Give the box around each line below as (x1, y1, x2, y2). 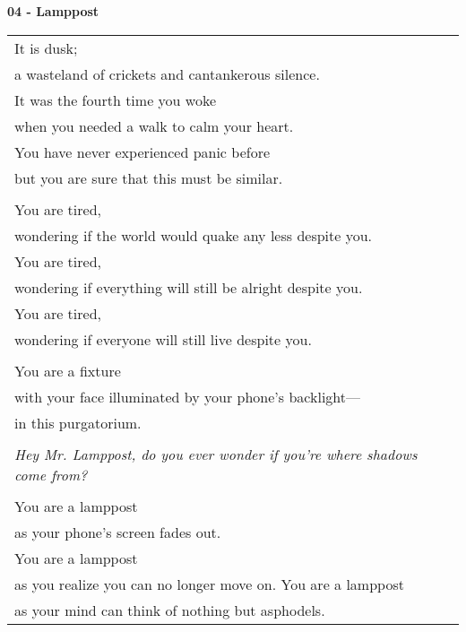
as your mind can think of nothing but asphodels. (14, 599, 325, 620)
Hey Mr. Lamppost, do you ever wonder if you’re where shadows (14, 443, 418, 464)
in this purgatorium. (14, 411, 142, 433)
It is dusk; (14, 37, 78, 58)
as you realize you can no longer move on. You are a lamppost (14, 573, 404, 594)
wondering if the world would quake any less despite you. (14, 224, 373, 246)
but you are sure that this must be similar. (14, 167, 283, 188)
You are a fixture (14, 359, 121, 381)
